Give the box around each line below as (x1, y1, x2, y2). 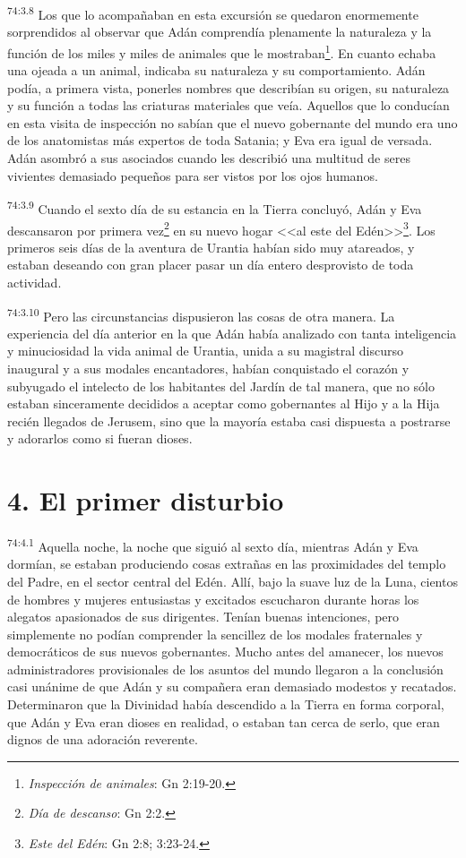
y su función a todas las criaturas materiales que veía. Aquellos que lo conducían (7, 96, 450, 115)
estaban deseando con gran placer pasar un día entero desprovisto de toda (7, 255, 414, 274)
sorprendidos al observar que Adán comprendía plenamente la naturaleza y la (7, 22, 432, 41)
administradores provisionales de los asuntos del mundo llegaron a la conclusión (7, 659, 444, 678)
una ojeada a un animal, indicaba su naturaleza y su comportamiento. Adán (7, 61, 426, 80)
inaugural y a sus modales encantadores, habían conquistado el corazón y (7, 358, 410, 377)
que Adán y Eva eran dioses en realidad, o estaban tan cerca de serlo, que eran (7, 712, 440, 731)
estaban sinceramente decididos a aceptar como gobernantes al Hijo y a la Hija (7, 394, 440, 413)
